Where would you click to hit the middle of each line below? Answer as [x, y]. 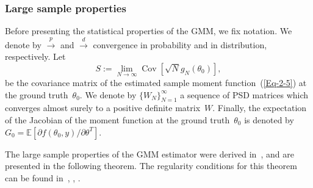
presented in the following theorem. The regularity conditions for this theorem [151, 166]
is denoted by [269, 120]
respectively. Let [35, 56]
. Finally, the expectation [260, 108]
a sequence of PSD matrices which [244, 94]
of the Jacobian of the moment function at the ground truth [117, 120]
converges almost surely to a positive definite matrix [103, 108]
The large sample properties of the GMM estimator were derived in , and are [149, 154]
